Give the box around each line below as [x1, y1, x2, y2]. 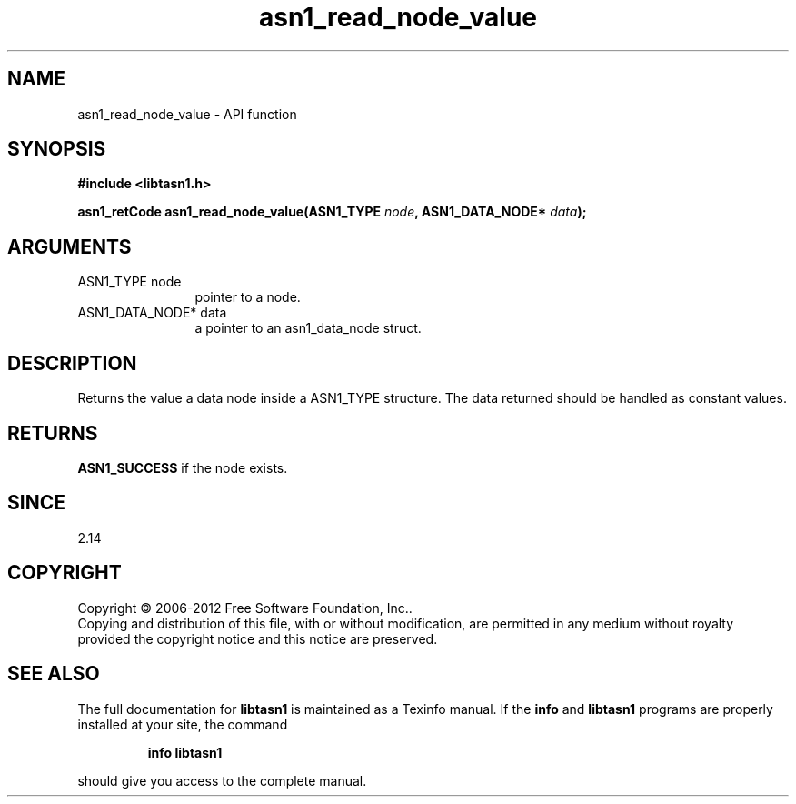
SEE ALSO [7, 662, 100, 686]
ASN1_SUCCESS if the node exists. [77, 459, 288, 476]
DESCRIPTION [7, 351, 137, 375]
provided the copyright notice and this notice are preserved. [77, 630, 438, 647]
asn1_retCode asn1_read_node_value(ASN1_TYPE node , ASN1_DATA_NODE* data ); [77, 204, 587, 220]
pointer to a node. [194, 289, 301, 306]
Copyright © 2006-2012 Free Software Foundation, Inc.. [77, 599, 413, 616]
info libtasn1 [147, 744, 223, 760]
